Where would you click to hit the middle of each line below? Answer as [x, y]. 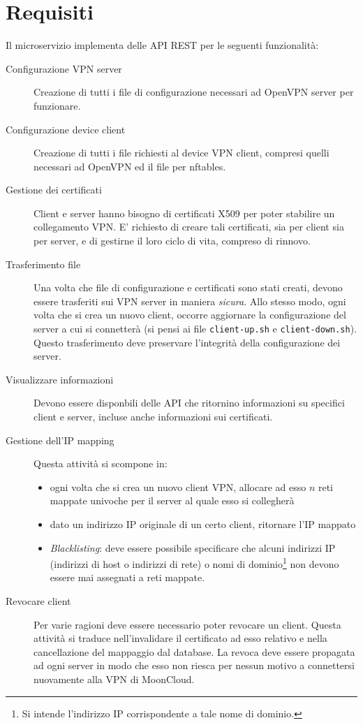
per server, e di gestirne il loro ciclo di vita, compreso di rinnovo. [172, 241]
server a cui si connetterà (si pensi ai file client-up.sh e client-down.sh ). [195, 329]
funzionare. [57, 105]
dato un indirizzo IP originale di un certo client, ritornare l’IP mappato [203, 524]
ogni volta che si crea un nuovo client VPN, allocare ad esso [178, 486]
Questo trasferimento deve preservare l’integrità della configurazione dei [187, 342]
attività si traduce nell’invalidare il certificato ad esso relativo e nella [180, 638]
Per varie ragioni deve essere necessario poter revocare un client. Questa [187, 624]
